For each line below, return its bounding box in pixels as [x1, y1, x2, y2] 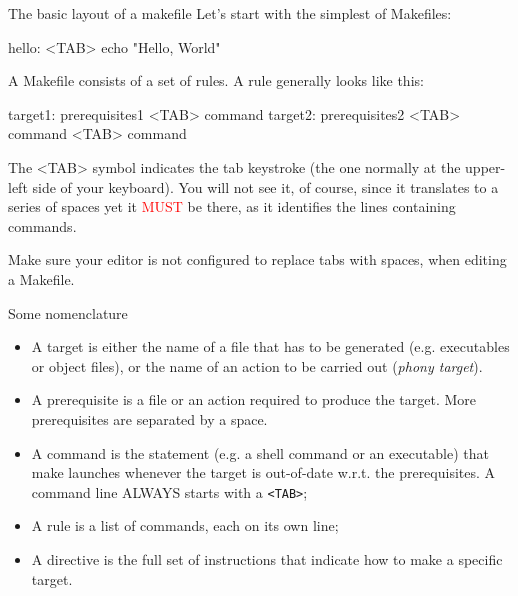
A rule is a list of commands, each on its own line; [31, 515, 339, 536]
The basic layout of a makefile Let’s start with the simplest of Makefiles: [8, 3, 452, 23]
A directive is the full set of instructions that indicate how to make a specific [31, 548, 503, 569]
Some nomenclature [8, 302, 128, 323]
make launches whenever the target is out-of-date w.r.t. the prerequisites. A [31, 462, 496, 483]
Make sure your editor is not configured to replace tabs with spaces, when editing [8, 249, 507, 270]
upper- [465, 156, 506, 177]
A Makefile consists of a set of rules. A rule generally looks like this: [8, 70, 424, 91]
